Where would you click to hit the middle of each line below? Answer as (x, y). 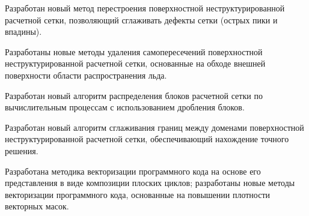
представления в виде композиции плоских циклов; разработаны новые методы (150, 183)
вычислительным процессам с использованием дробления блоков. (125, 107)
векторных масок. (37, 206)
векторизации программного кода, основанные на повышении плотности (138, 194)
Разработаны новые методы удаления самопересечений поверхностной (134, 51)
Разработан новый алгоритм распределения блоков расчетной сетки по (134, 95)
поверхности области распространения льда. (86, 75)
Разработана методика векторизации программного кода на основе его (133, 171)
